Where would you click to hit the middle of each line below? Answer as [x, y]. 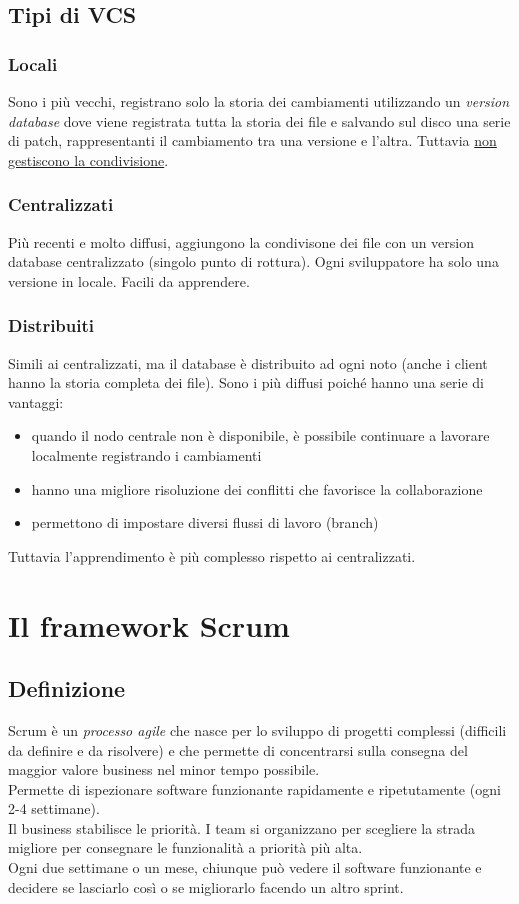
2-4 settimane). [54, 808]
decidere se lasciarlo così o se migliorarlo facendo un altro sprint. [206, 886]
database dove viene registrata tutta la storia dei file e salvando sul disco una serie [259, 120]
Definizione [67, 688]
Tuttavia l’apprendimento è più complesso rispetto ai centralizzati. [212, 555]
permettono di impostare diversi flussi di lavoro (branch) [205, 522]
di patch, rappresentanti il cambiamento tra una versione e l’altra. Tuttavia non [252, 140]
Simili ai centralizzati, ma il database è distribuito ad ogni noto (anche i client [248, 362]
